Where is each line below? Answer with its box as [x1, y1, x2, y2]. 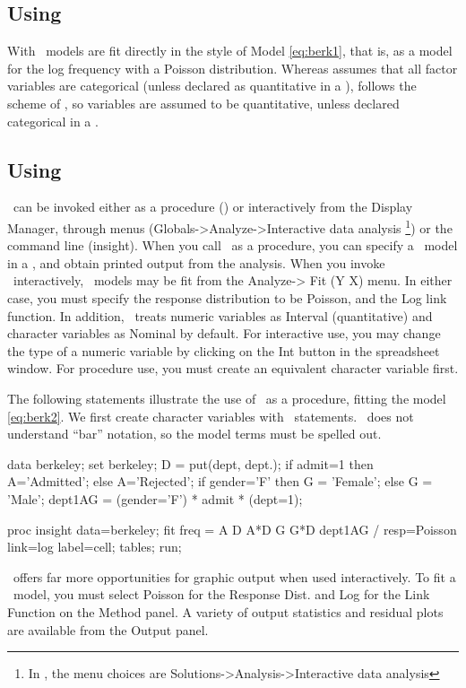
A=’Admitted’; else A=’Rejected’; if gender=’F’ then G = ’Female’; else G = [7, 472, 433, 491]
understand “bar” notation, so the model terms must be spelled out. [7, 424, 382, 443]
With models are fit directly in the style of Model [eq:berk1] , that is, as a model [7, 41, 453, 60]
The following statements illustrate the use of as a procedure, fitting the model [7, 388, 446, 407]
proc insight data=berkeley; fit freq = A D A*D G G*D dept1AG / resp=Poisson [7, 519, 457, 538]
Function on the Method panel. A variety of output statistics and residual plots [7, 602, 444, 621]
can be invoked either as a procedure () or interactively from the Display [13, 197, 413, 216]
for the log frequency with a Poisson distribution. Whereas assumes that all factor [7, 58, 458, 77]
